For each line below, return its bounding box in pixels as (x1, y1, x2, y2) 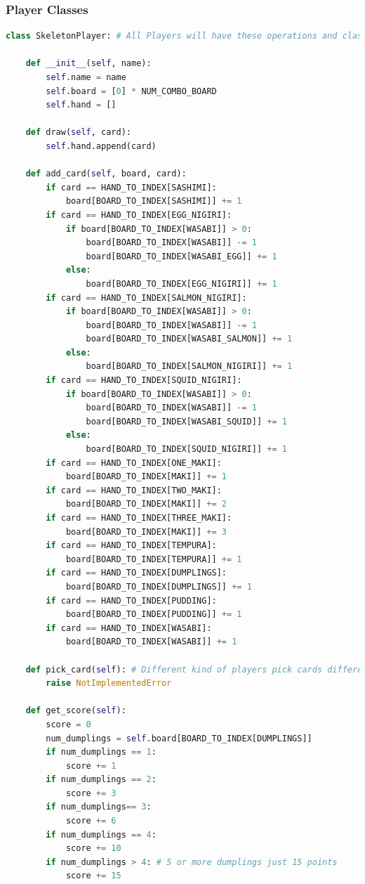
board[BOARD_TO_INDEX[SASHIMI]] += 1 (65, 196, 242, 207)
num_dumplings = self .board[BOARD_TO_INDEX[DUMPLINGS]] (46, 733, 312, 743)
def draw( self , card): (25, 127, 131, 138)
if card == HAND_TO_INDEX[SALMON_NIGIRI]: (46, 292, 247, 303)
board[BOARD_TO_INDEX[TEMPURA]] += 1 (65, 554, 242, 564)
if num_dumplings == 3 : (46, 802, 152, 812)
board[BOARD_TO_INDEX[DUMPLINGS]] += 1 (65, 581, 252, 592)
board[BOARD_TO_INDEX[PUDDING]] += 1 (65, 609, 242, 620)
